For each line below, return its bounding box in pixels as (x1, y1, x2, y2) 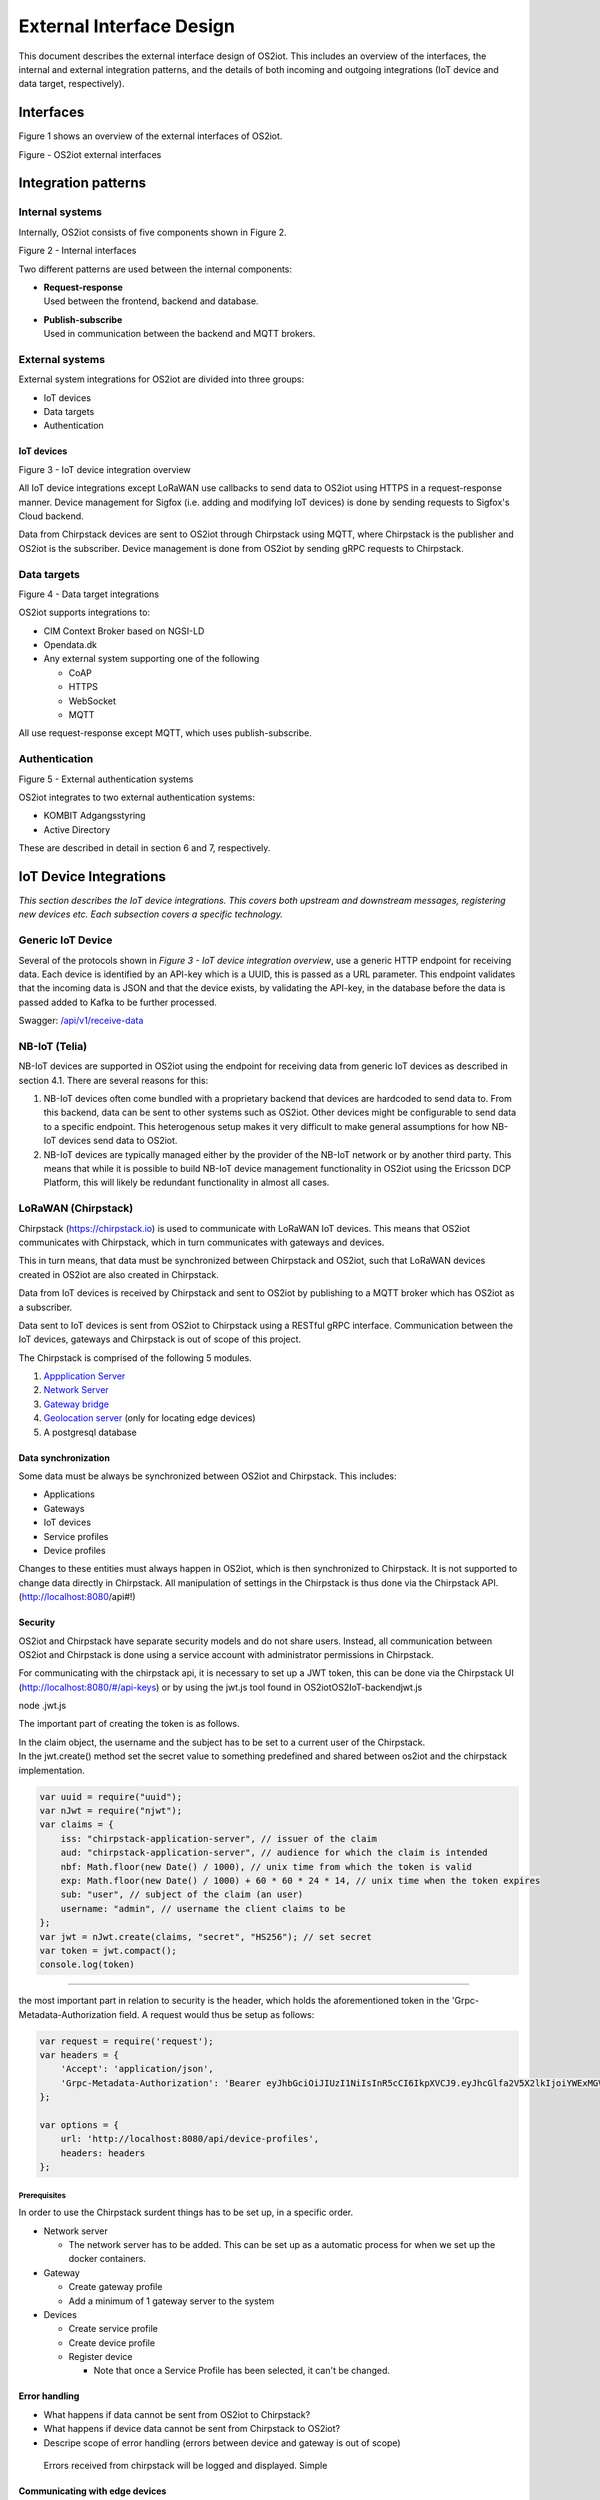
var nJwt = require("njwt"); (39, 1805, 183, 1817)
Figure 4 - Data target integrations (18, 588, 160, 600)
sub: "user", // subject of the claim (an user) (60, 1889, 304, 1900)
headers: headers (60, 2147, 146, 2159)
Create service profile (68, 2323, 159, 2335)
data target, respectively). (18, 78, 125, 90)
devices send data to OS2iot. (58, 1135, 178, 1147)
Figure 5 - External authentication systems (18, 773, 194, 785)
